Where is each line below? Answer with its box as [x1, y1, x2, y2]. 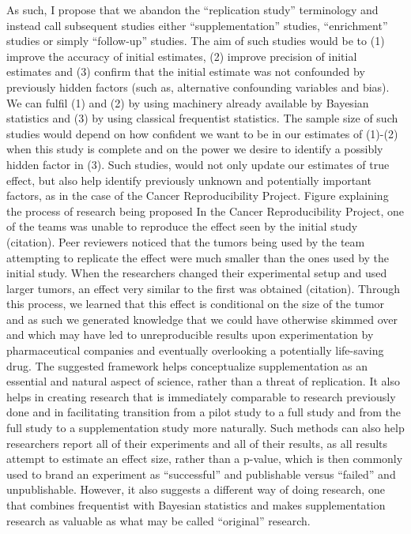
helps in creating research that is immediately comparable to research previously [6, 388, 396, 404]
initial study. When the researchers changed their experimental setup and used [6, 265, 387, 281]
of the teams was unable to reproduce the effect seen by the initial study [6, 218, 358, 235]
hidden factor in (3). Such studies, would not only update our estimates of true [6, 156, 390, 172]
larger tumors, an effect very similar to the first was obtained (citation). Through [6, 280, 400, 296]
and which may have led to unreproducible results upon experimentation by [6, 326, 374, 343]
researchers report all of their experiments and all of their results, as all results [6, 434, 388, 451]
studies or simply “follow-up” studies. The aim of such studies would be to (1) [6, 32, 385, 49]
